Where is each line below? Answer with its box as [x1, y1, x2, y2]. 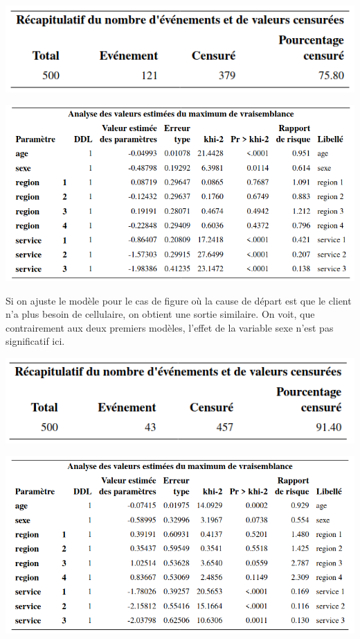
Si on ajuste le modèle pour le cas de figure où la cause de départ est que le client [6, 293, 352, 307]
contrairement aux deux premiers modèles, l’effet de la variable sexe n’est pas [6, 320, 334, 334]
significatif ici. [6, 334, 65, 348]
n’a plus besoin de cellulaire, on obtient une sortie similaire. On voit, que [6, 307, 315, 321]
